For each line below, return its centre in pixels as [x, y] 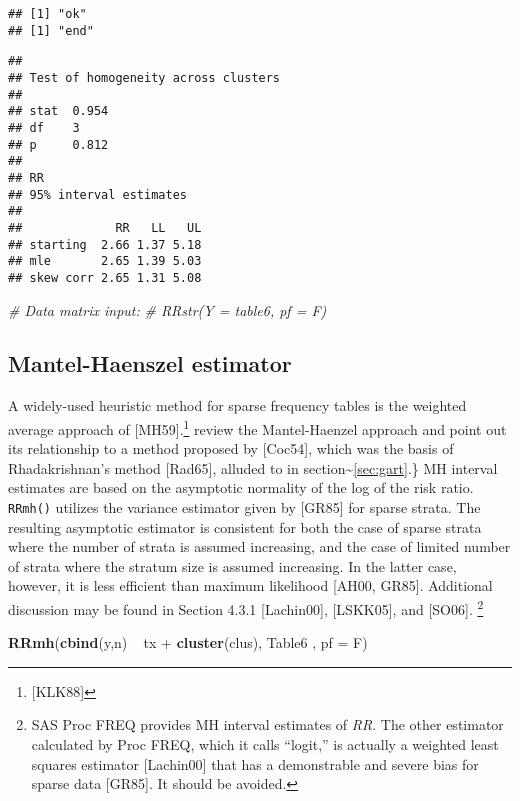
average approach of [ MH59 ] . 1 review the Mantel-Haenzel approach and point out [257, 427]
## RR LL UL [105, 227]
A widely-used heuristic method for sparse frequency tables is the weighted [237, 405]
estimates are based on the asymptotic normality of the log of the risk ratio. [241, 487]
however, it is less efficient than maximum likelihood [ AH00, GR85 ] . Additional [250, 585]
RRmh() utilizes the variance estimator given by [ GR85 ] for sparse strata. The [244, 506]
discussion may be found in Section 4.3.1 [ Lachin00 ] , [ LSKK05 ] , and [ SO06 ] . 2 [246, 607]
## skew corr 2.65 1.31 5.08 [105, 277]
